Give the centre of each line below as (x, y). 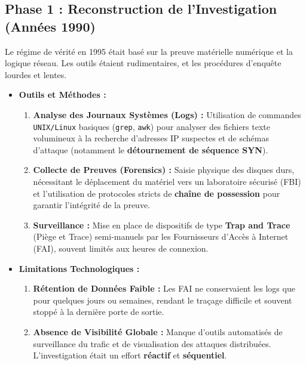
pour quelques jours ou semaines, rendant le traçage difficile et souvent (163, 300)
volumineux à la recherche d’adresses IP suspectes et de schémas (151, 138)
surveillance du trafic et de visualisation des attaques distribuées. (152, 343)
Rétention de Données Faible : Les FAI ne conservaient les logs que (164, 288)
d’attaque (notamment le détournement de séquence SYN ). (151, 149)
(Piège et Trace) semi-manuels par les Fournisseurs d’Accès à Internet (161, 236)
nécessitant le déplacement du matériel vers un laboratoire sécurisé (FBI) (167, 181)
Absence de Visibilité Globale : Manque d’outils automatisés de (158, 331)
